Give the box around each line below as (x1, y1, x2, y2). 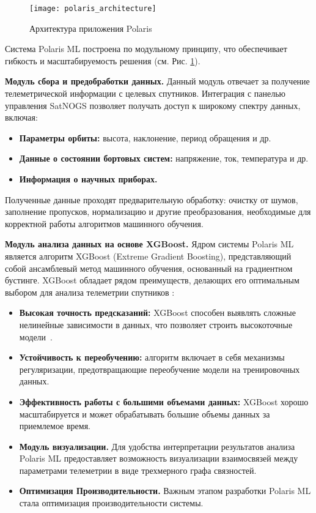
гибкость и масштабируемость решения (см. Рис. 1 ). (5, 54, 200, 67)
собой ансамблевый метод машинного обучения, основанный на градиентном (5, 261, 293, 274)
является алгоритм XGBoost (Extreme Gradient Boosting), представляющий (5, 249, 292, 262)
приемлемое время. (19, 419, 90, 432)
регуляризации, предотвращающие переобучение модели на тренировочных (19, 362, 300, 375)
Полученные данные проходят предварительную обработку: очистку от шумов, (5, 193, 298, 206)
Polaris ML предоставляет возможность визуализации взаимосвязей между (19, 452, 298, 465)
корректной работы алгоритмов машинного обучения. (5, 217, 204, 230)
